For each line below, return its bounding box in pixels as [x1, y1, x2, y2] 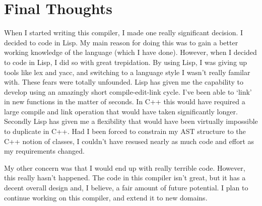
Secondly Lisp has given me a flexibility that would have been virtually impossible [4, 116, 258, 126]
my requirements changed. [4, 146, 85, 156]
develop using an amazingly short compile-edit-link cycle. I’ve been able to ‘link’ [4, 86, 252, 97]
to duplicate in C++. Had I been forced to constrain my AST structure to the [4, 126, 246, 136]
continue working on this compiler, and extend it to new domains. [4, 192, 208, 202]
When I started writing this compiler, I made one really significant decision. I [4, 27, 243, 38]
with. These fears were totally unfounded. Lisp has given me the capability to [4, 77, 244, 87]
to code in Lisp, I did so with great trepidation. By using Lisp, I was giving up [4, 56, 247, 67]
